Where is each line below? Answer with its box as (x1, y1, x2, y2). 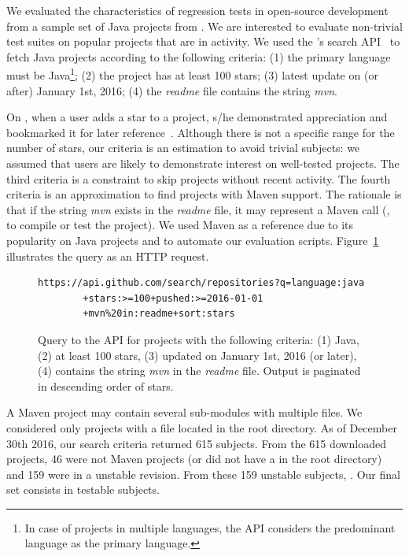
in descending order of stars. (38, 377, 174, 394)
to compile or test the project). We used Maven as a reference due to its (6, 217, 354, 233)
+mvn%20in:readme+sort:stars (83, 308, 235, 320)
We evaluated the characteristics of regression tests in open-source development (6, 2, 389, 18)
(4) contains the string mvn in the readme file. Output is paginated (38, 362, 361, 379)
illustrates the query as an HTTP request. (6, 247, 209, 264)
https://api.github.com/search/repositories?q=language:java (38, 277, 365, 289)
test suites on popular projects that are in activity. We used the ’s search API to (6, 33, 400, 50)
